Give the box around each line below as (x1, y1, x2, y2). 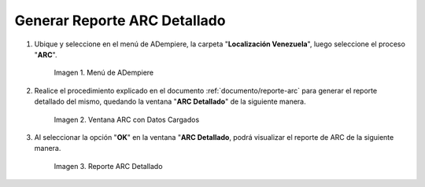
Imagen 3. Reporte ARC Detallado (54, 161, 163, 170)
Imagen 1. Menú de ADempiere (54, 68, 153, 78)
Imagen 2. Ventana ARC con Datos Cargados (54, 115, 200, 124)
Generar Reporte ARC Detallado (14, 12, 226, 29)
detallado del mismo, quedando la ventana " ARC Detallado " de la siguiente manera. (34, 97, 306, 106)
